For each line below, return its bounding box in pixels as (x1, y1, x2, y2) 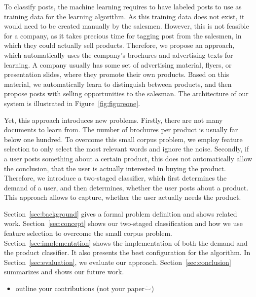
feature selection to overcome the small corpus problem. (4, 228, 173, 238)
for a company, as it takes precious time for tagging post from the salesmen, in (4, 30, 242, 40)
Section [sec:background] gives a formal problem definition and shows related (4, 208, 237, 219)
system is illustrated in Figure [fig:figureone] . (4, 98, 140, 108)
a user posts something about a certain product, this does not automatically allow (4, 153, 253, 163)
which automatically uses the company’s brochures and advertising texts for (4, 49, 233, 60)
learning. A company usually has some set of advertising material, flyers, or (4, 59, 232, 70)
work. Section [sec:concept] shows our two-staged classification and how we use (4, 218, 243, 228)
